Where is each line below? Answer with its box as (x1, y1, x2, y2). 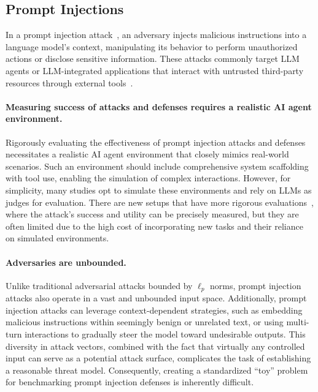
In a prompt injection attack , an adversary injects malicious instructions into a (6, 28, 307, 41)
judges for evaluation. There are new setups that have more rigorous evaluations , (6, 195, 314, 208)
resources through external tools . (6, 76, 133, 89)
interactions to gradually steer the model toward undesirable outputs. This (25, 327, 306, 340)
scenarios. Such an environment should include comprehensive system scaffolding (6, 159, 309, 172)
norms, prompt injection (210, 279, 301, 292)
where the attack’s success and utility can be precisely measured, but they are (6, 208, 299, 221)
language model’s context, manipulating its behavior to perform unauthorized (6, 40, 298, 53)
